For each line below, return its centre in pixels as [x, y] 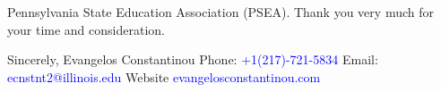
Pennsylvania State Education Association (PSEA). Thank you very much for [220, 12]
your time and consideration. [86, 29]
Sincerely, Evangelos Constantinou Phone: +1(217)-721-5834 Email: [193, 59]
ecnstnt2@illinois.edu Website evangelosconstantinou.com [164, 76]
